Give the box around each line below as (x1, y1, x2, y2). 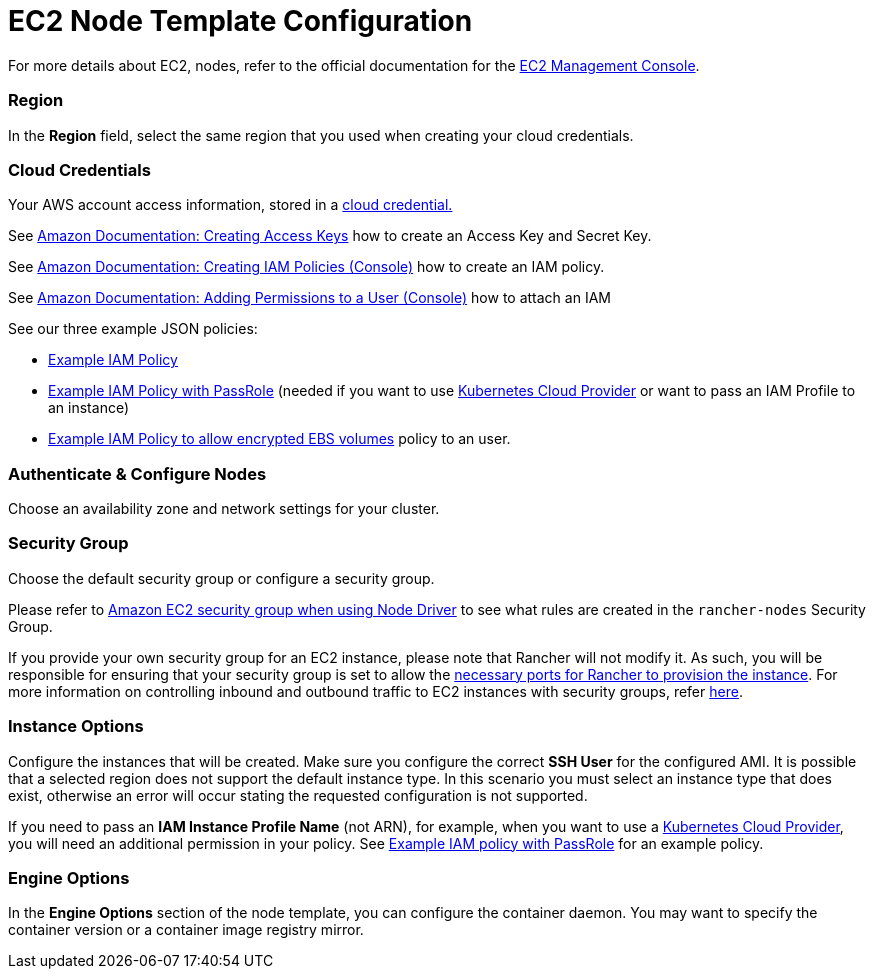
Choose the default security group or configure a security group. (8, 569, 435, 587)
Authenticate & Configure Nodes (8, 463, 267, 484)
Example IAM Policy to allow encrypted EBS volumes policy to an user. (48, 430, 511, 448)
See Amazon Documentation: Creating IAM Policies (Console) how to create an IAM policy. (8, 258, 605, 276)
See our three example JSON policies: (8, 320, 258, 338)
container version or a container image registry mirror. (8, 921, 364, 939)
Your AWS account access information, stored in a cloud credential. (8, 196, 453, 214)
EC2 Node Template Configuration (8, 4, 473, 38)
